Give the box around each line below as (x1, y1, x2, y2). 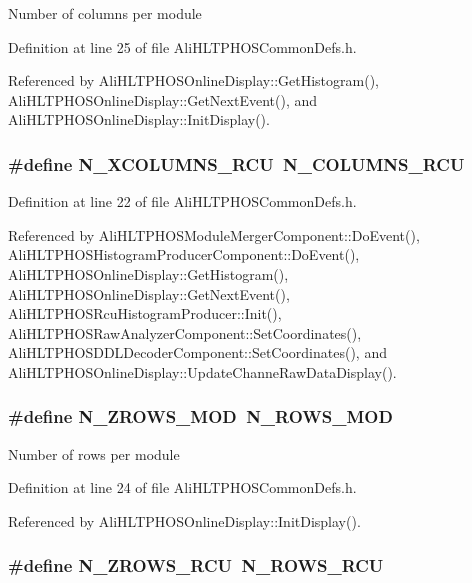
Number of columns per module (8, 3, 202, 23)
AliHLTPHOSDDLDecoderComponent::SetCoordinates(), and (8, 342, 387, 363)
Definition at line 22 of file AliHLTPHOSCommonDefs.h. (8, 191, 357, 212)
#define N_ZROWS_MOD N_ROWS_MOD (8, 404, 393, 429)
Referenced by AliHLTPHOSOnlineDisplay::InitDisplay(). (8, 510, 361, 531)
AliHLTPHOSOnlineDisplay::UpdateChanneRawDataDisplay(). (8, 361, 397, 382)
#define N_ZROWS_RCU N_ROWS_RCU (8, 553, 384, 578)
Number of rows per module (8, 443, 180, 464)
